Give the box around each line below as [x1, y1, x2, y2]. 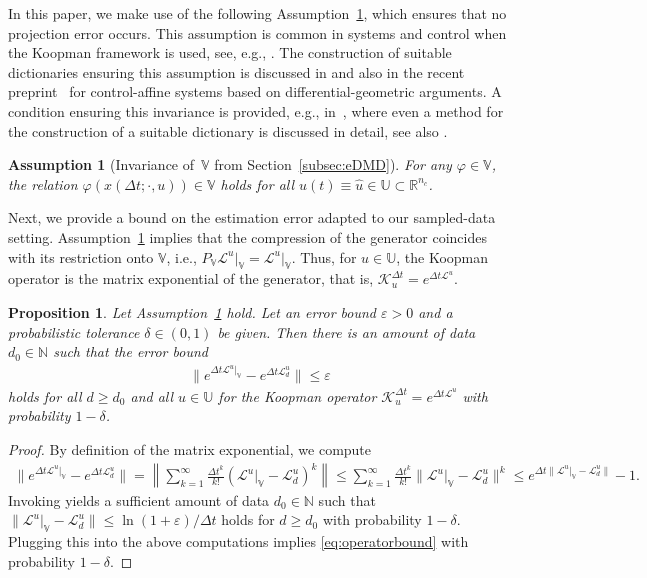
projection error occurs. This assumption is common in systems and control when [8, 22, 507, 43]
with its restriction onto [8, 246, 154, 267]
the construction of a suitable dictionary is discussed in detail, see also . [8, 120, 448, 141]
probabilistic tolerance [8, 321, 140, 342]
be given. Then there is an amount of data [217, 321, 476, 342]
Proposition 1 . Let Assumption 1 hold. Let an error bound [8, 301, 376, 322]
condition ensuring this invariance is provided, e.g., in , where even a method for [8, 100, 504, 121]
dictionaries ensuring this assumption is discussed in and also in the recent [8, 61, 465, 82]
